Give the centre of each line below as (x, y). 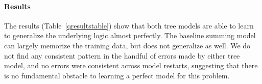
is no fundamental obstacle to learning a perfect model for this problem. (117, 75)
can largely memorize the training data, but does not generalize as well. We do (127, 45)
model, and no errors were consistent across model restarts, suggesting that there (131, 65)
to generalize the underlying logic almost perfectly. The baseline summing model (130, 35)
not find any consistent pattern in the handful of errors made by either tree (122, 55)
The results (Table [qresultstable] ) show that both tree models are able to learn (129, 25)
